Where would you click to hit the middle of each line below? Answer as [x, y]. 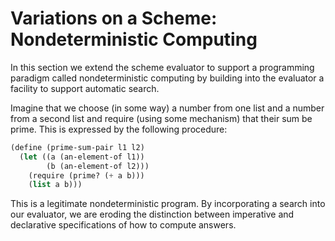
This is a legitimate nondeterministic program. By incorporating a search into [168, 204]
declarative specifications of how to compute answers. [123, 225]
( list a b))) [55, 185]
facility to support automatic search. [85, 88]
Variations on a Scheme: [114, 18]
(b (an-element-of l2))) [98, 166]
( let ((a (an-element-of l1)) [82, 157]
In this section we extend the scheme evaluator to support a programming [162, 67]
